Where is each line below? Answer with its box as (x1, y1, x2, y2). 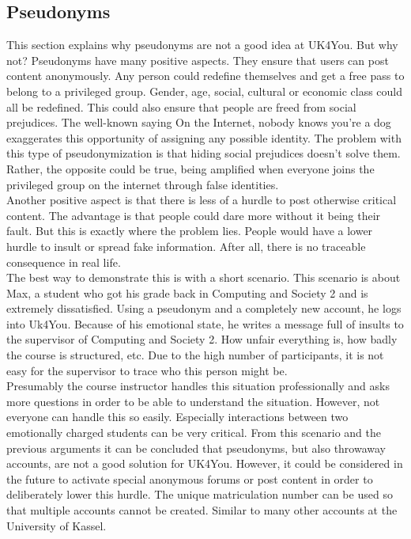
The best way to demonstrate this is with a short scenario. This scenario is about (6, 269, 401, 286)
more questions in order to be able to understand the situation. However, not (6, 393, 380, 409)
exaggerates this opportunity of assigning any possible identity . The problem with (6, 129, 402, 146)
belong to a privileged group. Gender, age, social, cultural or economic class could (6, 82, 403, 99)
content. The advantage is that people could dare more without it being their (6, 207, 381, 223)
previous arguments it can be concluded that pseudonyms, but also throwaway (6, 439, 386, 456)
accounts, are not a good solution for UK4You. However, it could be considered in (6, 455, 403, 472)
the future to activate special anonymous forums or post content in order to (6, 470, 373, 487)
